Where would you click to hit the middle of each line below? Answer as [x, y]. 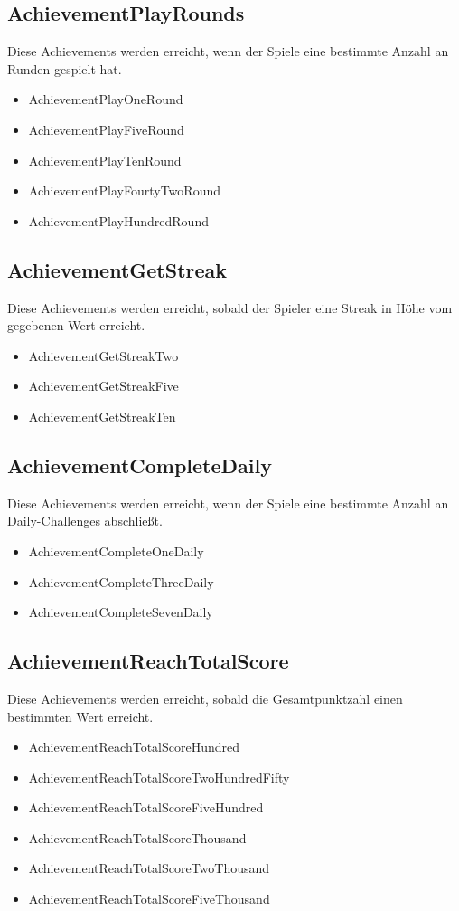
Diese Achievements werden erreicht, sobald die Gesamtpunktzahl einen [205, 698]
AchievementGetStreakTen [102, 416]
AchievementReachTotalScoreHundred [134, 747]
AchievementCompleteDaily [140, 465]
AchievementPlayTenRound [105, 160]
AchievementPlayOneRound [106, 99]
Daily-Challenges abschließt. [85, 521]
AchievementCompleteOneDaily [116, 550]
